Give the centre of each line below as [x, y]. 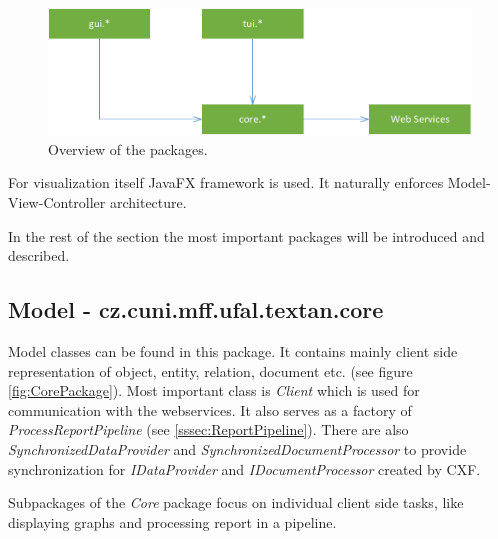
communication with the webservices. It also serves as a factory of [210, 409]
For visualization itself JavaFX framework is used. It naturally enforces [226, 182]
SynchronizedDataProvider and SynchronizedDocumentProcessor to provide [237, 448]
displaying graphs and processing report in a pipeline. [172, 521]
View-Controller [57, 201]
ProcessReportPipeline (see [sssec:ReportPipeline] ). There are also [208, 429]
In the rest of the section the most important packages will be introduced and [246, 235]
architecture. [148, 201]
